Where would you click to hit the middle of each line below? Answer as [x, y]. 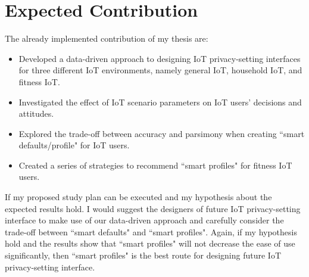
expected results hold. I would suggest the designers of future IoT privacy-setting [153, 208]
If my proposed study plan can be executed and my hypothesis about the [138, 197]
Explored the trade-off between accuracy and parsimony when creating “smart [162, 133]
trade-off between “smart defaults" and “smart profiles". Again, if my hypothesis [151, 231]
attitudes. [36, 113]
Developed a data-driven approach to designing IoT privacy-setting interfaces [160, 58]
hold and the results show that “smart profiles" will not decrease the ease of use [150, 243]
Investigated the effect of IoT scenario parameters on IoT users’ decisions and [160, 102]
